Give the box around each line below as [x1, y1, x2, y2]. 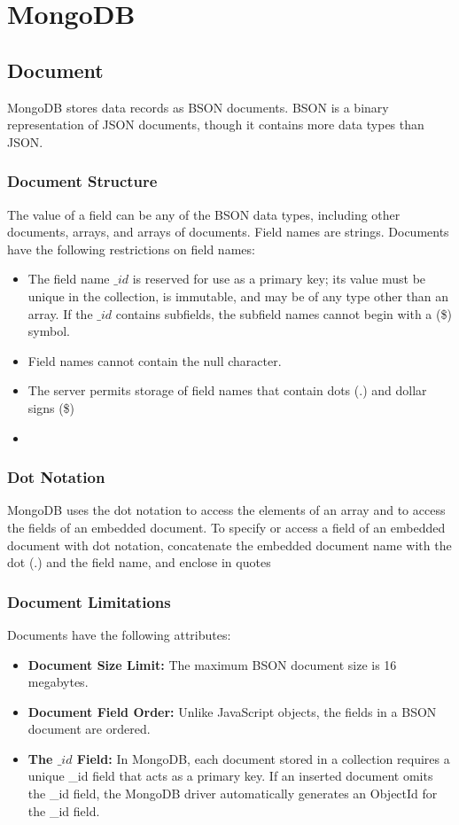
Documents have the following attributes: [7, 625, 231, 643]
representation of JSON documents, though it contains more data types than [7, 115, 424, 134]
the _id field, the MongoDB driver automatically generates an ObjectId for [27, 784, 438, 803]
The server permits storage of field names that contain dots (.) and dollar [27, 381, 427, 400]
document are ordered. [27, 720, 151, 738]
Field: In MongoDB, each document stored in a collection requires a [76, 749, 450, 767]
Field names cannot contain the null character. [27, 351, 282, 370]
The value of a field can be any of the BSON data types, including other [7, 205, 401, 223]
